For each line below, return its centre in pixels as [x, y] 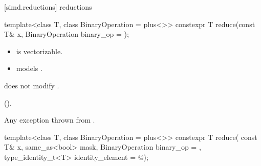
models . [29, 68]
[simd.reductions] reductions [48, 7]
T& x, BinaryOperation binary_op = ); [67, 34]
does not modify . [32, 85]
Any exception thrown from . [50, 120]
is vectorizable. [39, 51]
